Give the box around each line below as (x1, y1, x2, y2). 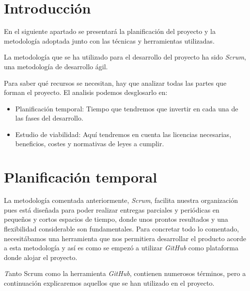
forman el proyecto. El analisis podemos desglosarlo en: (4, 87, 168, 97)
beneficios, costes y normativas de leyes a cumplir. (15, 138, 164, 149)
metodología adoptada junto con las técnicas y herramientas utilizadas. (4, 35, 215, 46)
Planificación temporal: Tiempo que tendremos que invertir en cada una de (15, 103, 238, 113)
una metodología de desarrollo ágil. (4, 61, 108, 71)
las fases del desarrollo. (15, 113, 83, 123)
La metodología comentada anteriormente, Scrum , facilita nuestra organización (4, 195, 238, 205)
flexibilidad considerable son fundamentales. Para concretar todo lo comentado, (4, 223, 239, 233)
